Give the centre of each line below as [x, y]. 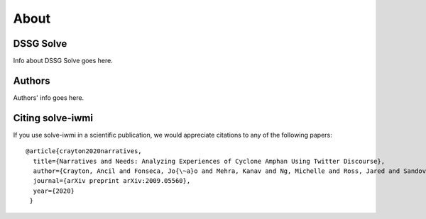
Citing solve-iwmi [53, 118]
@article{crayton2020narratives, [84, 151]
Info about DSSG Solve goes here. [63, 61]
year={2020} [54, 191]
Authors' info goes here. [49, 97]
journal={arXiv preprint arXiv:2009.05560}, [112, 181]
